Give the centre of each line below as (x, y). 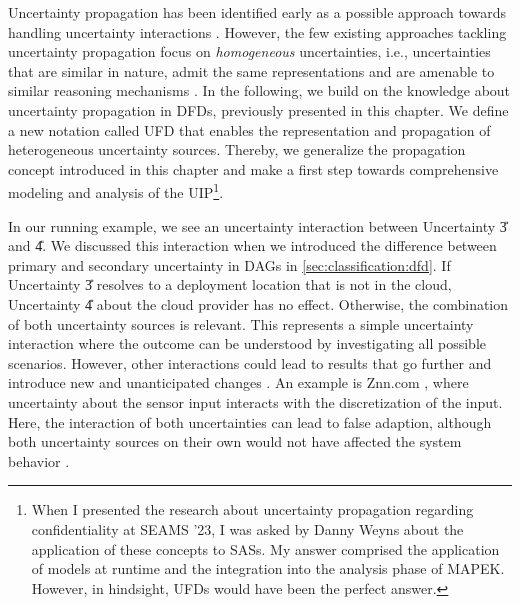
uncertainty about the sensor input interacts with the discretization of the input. (255, 401)
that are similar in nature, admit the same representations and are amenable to (251, 70)
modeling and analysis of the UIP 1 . (116, 190)
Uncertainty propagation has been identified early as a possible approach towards (257, 12)
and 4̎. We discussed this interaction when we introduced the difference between (252, 245)
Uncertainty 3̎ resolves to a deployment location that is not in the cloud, (230, 284)
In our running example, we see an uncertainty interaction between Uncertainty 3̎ (257, 225)
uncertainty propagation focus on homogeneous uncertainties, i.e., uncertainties (249, 51)
